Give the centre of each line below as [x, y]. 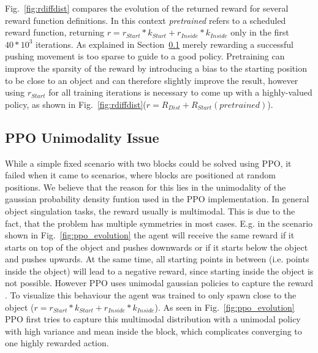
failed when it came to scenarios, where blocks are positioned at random [140, 175]
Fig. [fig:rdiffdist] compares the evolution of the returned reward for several [147, 8]
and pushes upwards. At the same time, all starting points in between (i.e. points [157, 259]
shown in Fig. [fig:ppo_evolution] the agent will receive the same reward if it [150, 235]
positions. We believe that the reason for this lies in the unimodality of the [146, 187]
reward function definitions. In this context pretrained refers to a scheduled [146, 20]
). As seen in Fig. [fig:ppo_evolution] [225, 307]
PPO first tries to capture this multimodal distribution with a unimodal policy [153, 319]
